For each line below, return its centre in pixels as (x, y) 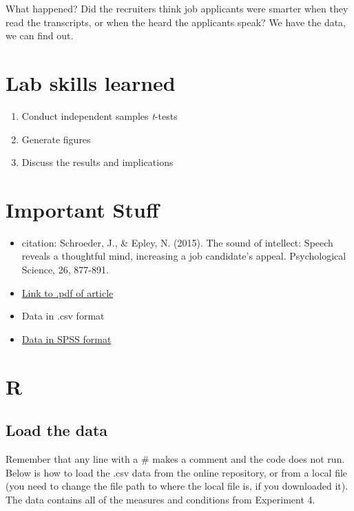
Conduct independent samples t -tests (100, 115)
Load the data (57, 430)
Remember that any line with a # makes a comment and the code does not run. (175, 458)
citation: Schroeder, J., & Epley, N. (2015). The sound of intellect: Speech (177, 242)
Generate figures (56, 139)
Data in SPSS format (66, 338)
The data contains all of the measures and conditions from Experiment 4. (160, 499)
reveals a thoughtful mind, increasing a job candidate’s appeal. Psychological (184, 256)
